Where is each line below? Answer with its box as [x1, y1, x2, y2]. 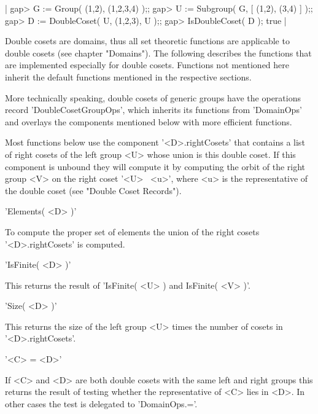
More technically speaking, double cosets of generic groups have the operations [5, 91, 301, 104]
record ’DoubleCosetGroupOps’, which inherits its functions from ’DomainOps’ [5, 103, 302, 116]
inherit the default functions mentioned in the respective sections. [5, 70, 252, 83]
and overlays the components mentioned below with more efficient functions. [5, 115, 292, 128]
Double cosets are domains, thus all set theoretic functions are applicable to [5, 34, 290, 47]
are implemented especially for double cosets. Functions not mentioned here [5, 58, 289, 71]
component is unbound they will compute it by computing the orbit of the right [5, 160, 306, 173]
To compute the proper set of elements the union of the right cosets [5, 225, 260, 238]
